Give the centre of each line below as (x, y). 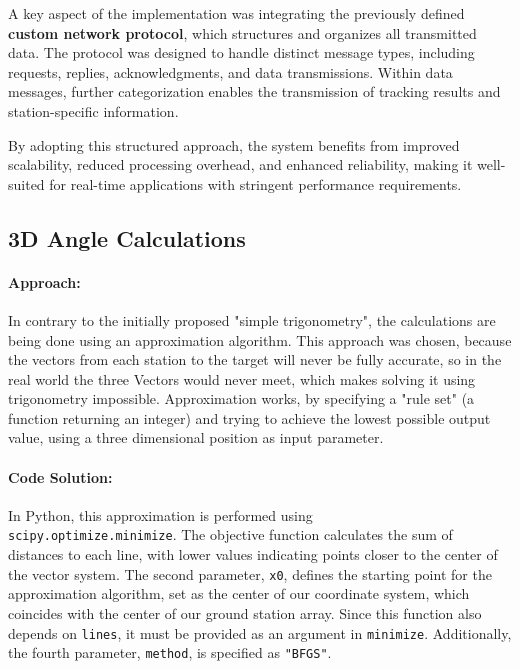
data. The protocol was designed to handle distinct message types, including (241, 52)
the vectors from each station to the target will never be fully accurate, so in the (255, 359)
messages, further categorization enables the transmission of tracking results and (254, 91)
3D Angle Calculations (127, 237)
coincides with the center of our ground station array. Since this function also (245, 612)
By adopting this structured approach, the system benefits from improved (234, 144)
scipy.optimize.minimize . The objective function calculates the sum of (230, 534)
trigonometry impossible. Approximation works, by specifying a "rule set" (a (241, 398)
